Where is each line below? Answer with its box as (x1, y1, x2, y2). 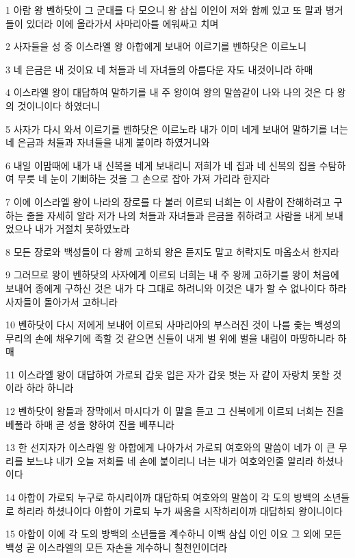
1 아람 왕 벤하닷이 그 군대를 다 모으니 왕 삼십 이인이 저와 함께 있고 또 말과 (5, 3, 323, 16)
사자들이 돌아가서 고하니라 (5, 294, 118, 308)
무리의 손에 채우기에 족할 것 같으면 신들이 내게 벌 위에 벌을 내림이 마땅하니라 (5, 330, 334, 345)
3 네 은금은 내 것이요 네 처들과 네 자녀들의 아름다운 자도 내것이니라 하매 (5, 62, 313, 76)
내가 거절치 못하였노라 (35, 221, 130, 236)
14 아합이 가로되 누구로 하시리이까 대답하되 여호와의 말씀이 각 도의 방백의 (5, 490, 320, 505)
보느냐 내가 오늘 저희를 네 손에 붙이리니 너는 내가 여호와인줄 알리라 (26, 453, 314, 468)
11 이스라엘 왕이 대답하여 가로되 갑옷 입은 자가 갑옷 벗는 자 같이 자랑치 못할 (5, 367, 330, 381)
